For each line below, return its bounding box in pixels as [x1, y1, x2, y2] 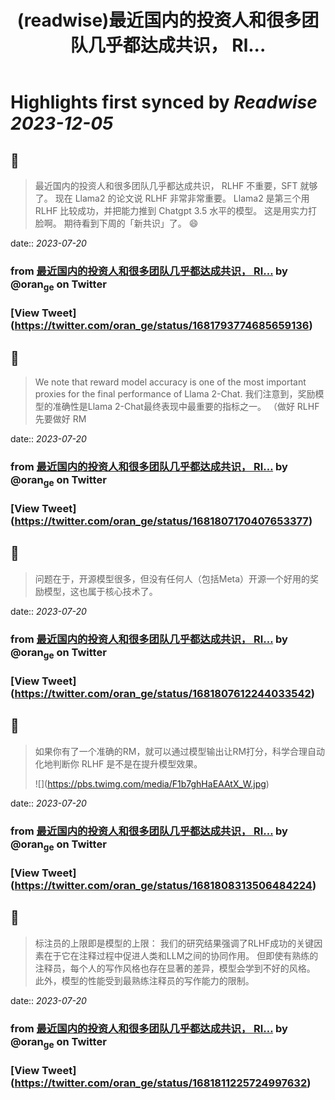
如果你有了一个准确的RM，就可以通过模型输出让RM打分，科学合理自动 [34, 745, 326, 757]
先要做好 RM [34, 412, 87, 425]
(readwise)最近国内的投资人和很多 [16, 9, 302, 32]
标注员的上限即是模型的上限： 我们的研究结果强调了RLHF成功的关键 [34, 937, 315, 949]
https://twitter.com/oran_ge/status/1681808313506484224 [14, 878, 313, 892]
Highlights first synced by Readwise [10, 91, 318, 114]
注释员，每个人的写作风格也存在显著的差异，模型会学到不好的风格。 [34, 962, 316, 974]
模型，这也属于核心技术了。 [43, 585, 158, 597]
